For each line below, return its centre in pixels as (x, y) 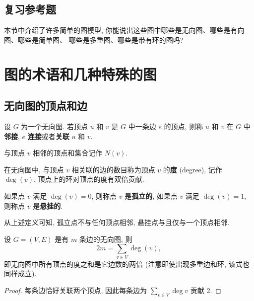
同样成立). (20, 273)
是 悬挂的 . (48, 205)
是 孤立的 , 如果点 (151, 195)
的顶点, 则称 (184, 126)
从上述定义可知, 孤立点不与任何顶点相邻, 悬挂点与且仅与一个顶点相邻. (117, 222)
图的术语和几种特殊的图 (81, 74)
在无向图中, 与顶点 (34, 169)
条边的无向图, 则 (106, 239)
